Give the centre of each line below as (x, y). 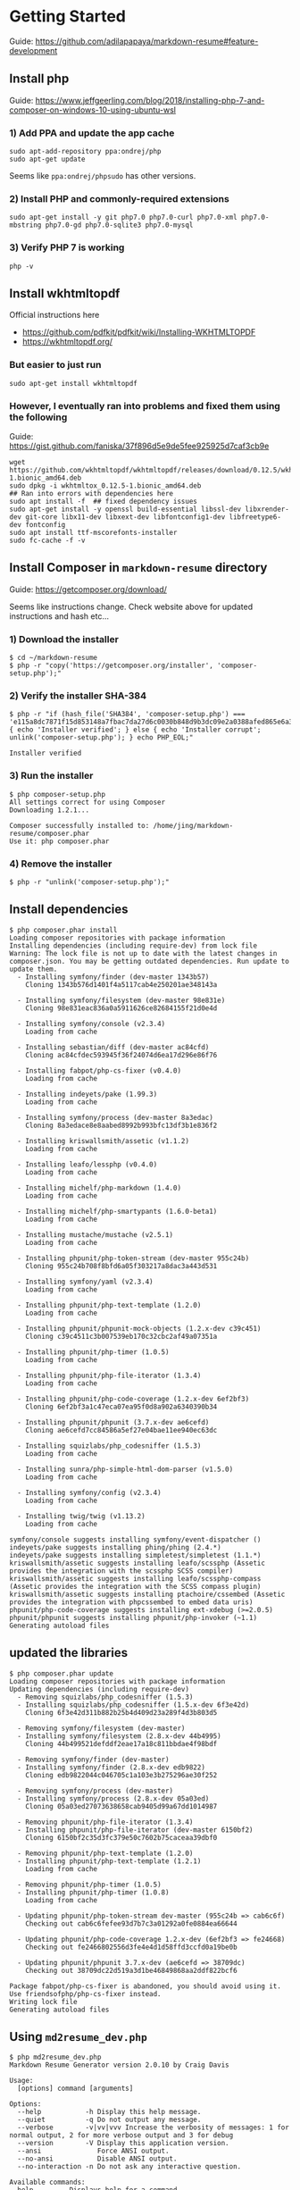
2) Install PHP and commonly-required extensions (119, 198)
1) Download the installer (64, 639)
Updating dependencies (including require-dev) (100, 1689)
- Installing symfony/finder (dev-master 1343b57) (113, 977)
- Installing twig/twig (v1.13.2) (81, 1516)
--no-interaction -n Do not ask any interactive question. (129, 2167)
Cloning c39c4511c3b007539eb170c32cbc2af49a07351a (121, 1336)
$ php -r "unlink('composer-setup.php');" (89, 882)
